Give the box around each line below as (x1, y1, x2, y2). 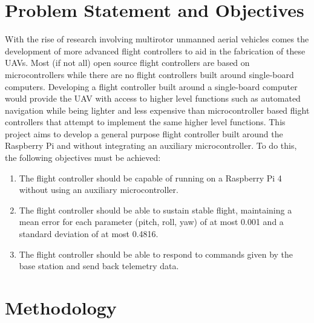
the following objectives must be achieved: (5, 151, 161, 164)
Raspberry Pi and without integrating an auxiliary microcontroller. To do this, (5, 139, 297, 152)
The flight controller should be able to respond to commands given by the (19, 247, 293, 260)
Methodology (5, 295, 117, 319)
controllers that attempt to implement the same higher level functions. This (5, 116, 286, 128)
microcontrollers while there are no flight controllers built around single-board (5, 68, 294, 80)
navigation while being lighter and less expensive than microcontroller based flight (5, 103, 310, 116)
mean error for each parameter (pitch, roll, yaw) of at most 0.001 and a (19, 215, 284, 228)
